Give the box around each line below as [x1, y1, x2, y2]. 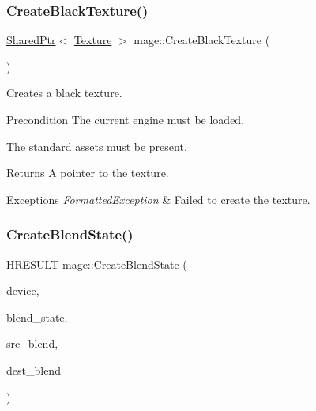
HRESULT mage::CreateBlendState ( [6, 255, 187, 272]
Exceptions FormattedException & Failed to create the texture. [6, 190, 310, 207]
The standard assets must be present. [6, 138, 187, 154]
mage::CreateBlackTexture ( [134, 32, 270, 48]
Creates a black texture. [6, 85, 122, 101]
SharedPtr [6, 32, 56, 48]
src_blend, [6, 335, 58, 352]
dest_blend [6, 361, 61, 378]
